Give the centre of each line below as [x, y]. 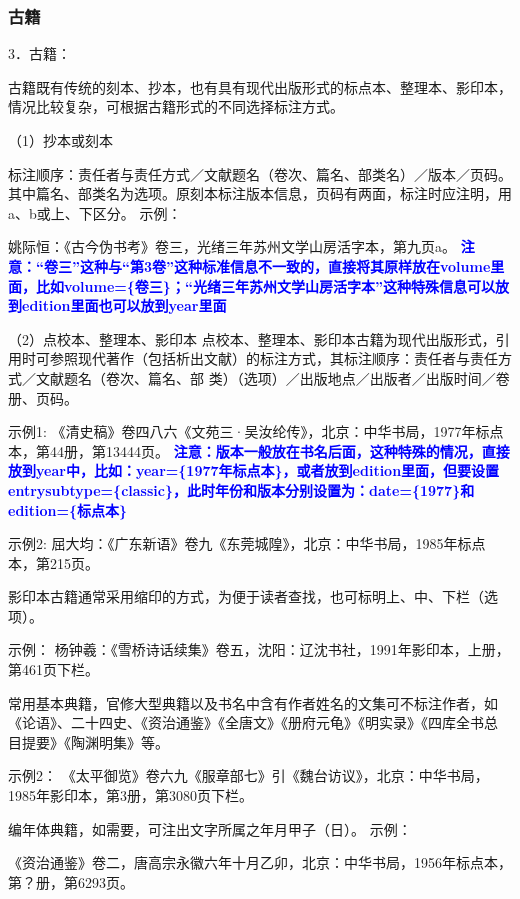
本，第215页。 [53, 562]
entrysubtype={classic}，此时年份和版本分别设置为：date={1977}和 [241, 489]
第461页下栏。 [53, 669]
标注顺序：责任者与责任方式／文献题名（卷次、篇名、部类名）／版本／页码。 [260, 173]
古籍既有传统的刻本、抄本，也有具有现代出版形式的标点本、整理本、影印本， [260, 86]
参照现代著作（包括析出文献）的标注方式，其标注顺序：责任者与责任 [273, 358]
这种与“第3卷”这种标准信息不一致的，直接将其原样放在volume [285, 265]
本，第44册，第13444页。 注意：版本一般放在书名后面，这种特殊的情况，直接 [259, 450]
